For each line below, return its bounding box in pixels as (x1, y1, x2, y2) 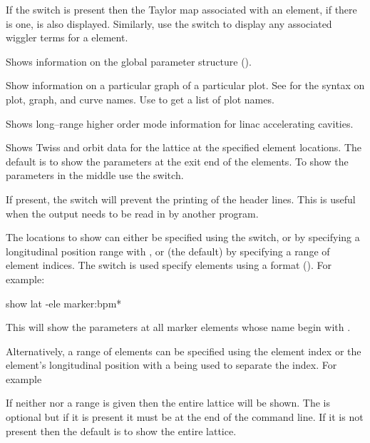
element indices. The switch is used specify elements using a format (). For (6, 258, 332, 273)
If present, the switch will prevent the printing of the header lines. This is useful (6, 191, 356, 206)
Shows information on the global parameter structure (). (6, 54, 252, 68)
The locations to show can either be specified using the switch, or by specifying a (6, 230, 360, 245)
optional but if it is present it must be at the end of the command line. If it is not (6, 409, 364, 424)
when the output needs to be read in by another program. (6, 205, 259, 220)
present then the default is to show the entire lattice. (6, 423, 237, 438)
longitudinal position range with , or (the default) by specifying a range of (6, 243, 330, 258)
